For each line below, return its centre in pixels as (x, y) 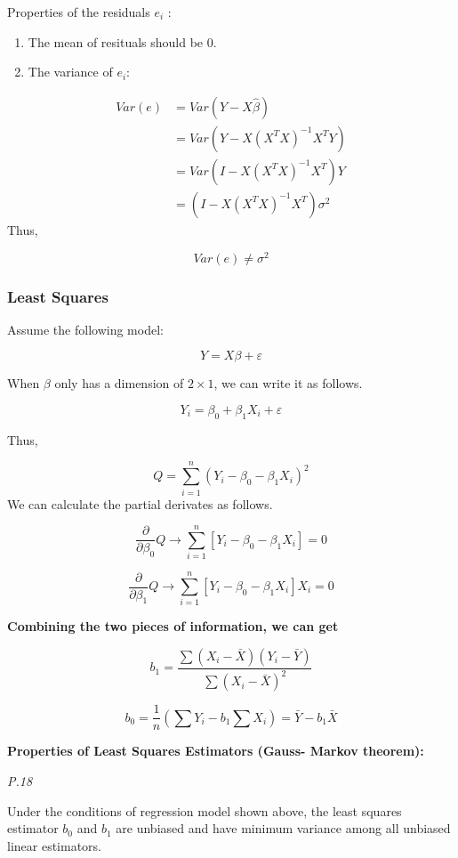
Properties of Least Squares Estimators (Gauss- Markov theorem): (216, 751)
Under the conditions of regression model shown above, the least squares (205, 810)
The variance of (70, 72)
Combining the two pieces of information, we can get (173, 626)
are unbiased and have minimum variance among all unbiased (283, 828)
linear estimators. (55, 845)
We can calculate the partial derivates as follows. (140, 503)
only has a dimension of (119, 383)
